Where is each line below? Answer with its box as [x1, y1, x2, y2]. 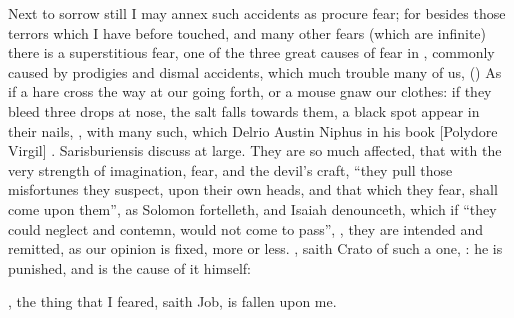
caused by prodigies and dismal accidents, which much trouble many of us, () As [8, 61, 502, 82]
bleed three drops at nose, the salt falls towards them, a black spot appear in [8, 100, 480, 121]
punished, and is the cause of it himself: [8, 257, 251, 278]
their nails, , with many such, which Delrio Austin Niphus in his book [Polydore [8, 120, 498, 141]
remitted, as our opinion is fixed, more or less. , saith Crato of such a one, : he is [8, 238, 503, 259]
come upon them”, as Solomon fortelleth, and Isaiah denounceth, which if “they [8, 198, 497, 219]
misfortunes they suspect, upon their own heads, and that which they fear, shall [8, 179, 498, 200]
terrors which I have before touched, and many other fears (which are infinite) [8, 22, 486, 43]
